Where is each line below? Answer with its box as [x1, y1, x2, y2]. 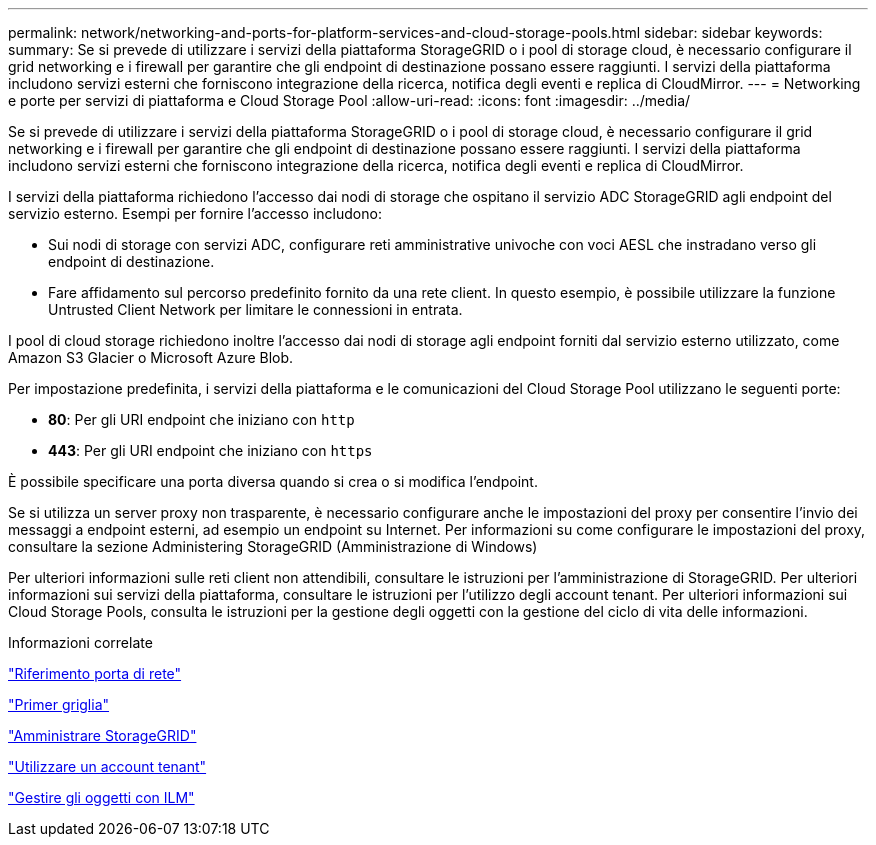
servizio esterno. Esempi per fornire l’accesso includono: [8, 205, 382, 222]
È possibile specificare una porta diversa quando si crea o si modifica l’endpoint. [8, 473, 538, 490]
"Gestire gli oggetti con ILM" [8, 789, 195, 806]
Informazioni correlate [8, 634, 153, 651]
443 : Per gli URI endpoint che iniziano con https [48, 442, 373, 459]
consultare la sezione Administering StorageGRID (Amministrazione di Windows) [8, 538, 538, 555]
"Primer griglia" [8, 696, 110, 713]
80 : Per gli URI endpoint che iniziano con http [48, 411, 355, 428]
